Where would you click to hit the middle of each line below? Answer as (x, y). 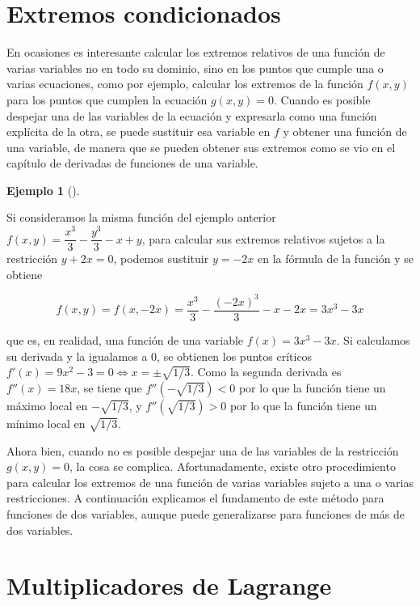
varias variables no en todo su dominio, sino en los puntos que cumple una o (195, 68)
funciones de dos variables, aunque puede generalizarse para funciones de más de (206, 514)
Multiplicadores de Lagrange (169, 585)
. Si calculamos (373, 339)
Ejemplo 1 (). (43, 190)
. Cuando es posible (322, 99)
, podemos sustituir (161, 259)
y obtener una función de (345, 131)
